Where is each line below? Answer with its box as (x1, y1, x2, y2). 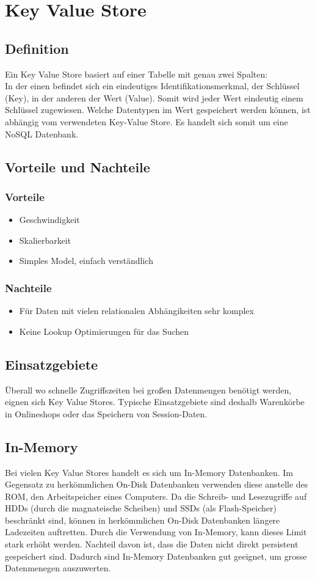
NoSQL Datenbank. (5, 127, 79, 140)
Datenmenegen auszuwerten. (5, 562, 111, 574)
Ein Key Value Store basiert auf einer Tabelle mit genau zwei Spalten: (5, 67, 268, 80)
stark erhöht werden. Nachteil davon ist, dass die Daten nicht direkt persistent (5, 538, 299, 551)
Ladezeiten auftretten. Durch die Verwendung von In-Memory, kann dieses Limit (5, 525, 307, 538)
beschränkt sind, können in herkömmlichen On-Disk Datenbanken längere (5, 513, 280, 526)
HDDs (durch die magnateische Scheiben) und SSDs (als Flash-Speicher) (5, 502, 277, 514)
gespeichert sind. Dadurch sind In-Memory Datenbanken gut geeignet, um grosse (5, 549, 307, 562)
